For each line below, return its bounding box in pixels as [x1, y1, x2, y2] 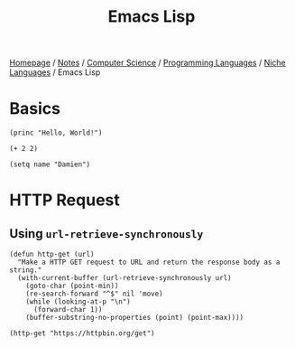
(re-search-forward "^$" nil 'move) [25, 289, 164, 299]
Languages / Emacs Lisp [9, 67, 101, 78]
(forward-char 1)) [32, 305, 103, 314]
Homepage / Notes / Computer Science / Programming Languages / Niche [9, 57, 286, 69]
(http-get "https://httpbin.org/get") [9, 329, 155, 338]
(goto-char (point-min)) [25, 282, 119, 291]
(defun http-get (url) [9, 250, 95, 259]
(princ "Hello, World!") [9, 128, 103, 137]
